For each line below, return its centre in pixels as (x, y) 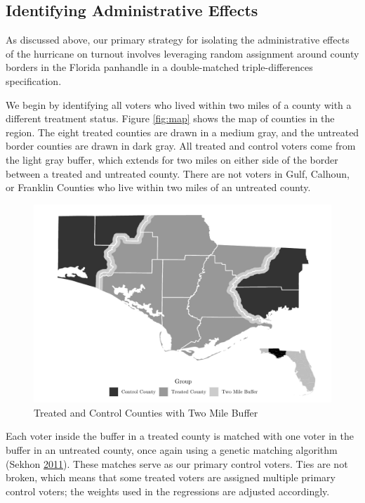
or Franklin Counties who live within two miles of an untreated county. (158, 187)
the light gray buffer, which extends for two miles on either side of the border (172, 159)
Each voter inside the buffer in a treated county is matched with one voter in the (180, 436)
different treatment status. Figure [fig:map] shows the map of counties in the (170, 118)
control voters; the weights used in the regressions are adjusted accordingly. (168, 491)
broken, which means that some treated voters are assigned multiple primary (171, 477)
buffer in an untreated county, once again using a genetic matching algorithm (172, 449)
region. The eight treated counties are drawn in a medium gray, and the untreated (182, 132)
